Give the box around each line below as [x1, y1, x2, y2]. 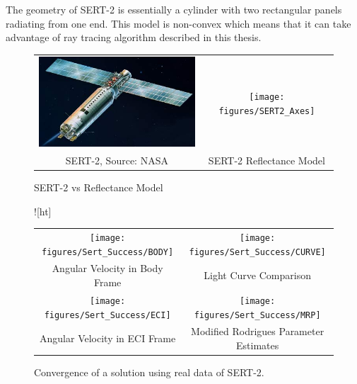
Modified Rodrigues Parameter [191, 324, 324, 339]
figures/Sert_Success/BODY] [42, 247, 174, 257]
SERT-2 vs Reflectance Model [34, 179, 163, 194]
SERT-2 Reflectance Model [208, 152, 325, 167]
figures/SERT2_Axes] [218, 106, 315, 116]
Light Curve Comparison [204, 268, 311, 283]
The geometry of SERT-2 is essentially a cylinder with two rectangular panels [6, 2, 342, 16]
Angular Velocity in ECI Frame [40, 331, 176, 346]
